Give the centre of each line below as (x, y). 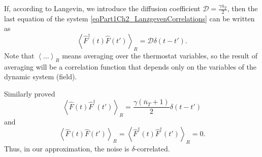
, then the (242, 8)
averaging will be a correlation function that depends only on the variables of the (130, 66)
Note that (19, 55)
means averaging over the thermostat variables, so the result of (160, 55)
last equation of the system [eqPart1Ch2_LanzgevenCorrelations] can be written (129, 18)
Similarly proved (30, 93)
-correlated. (152, 149)
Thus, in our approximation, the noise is (67, 149)
